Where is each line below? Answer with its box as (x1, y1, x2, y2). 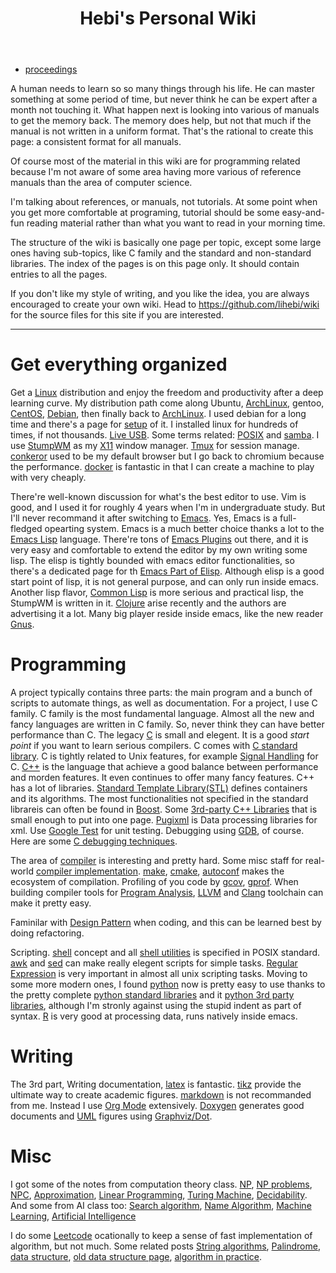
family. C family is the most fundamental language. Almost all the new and (10, 708, 315, 720)
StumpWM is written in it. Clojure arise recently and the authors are (10, 597, 287, 609)
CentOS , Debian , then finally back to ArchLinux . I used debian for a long (10, 408, 307, 420)
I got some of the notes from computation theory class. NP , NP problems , (10, 1178, 313, 1190)
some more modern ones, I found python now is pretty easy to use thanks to (10, 978, 326, 991)
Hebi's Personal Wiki (79, 7, 257, 30)
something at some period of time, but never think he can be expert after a (10, 93, 318, 106)
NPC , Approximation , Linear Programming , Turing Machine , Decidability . (10, 1188, 308, 1201)
